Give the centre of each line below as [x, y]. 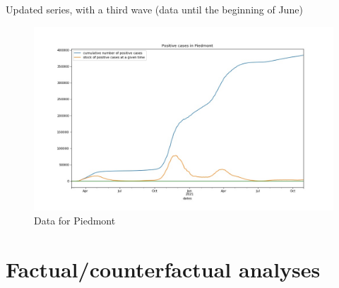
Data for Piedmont [75, 221]
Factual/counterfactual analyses [163, 269]
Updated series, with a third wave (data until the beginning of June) [154, 9]
